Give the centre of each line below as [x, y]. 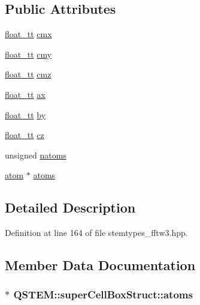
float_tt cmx [28, 34]
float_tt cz [25, 135]
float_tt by [25, 114]
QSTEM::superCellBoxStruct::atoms [103, 294]
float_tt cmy [28, 54]
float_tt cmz [28, 74]
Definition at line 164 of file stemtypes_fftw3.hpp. [96, 233]
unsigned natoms [36, 155]
